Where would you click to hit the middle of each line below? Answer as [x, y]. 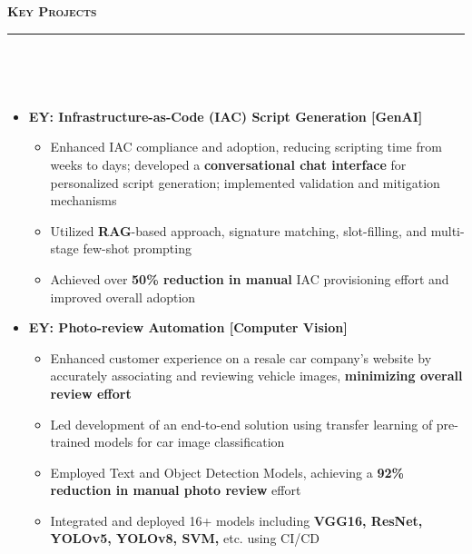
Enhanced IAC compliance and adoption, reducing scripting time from [246, 147]
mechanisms [84, 200]
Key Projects [52, 11]
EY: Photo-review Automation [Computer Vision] [188, 327]
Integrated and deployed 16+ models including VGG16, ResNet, [236, 520]
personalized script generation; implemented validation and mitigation [245, 182]
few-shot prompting [137, 248]
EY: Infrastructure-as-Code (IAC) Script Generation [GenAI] [226, 116]
